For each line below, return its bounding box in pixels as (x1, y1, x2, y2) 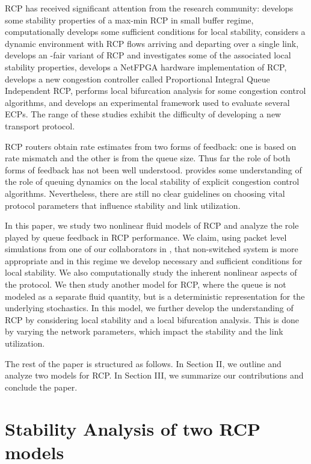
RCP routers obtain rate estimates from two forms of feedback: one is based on (5, 140, 297, 152)
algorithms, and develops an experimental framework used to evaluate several (5, 96, 290, 108)
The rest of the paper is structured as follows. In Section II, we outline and (5, 357, 282, 370)
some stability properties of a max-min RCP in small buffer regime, (5, 13, 254, 26)
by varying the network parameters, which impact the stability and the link (5, 325, 283, 338)
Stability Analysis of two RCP (5, 416, 260, 441)
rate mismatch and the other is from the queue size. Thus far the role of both (5, 152, 291, 164)
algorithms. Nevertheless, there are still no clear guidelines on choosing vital (5, 187, 285, 199)
